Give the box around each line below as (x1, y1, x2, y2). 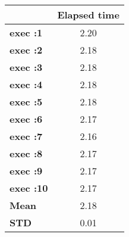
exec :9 (10, 164, 43, 177)
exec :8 (10, 146, 43, 160)
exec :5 (10, 95, 43, 108)
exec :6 (10, 112, 43, 126)
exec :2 (10, 43, 43, 57)
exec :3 (10, 60, 43, 74)
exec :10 (10, 181, 48, 195)
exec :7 (10, 129, 43, 143)
